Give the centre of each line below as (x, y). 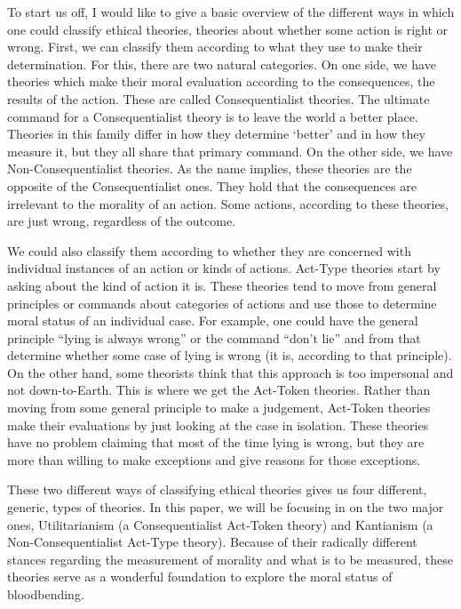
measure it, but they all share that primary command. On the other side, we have (230, 151)
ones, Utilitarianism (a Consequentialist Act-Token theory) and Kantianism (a (220, 524)
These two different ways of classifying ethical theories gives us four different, (217, 489)
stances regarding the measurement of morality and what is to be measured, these (230, 559)
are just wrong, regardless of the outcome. (122, 221)
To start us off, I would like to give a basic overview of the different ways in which (231, 12)
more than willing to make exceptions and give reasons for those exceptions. (214, 459)
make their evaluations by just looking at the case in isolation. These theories (218, 425)
